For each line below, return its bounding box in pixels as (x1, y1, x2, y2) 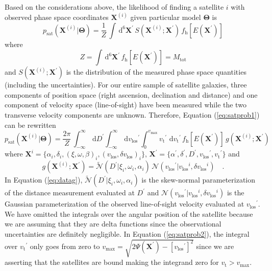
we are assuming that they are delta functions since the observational (5, 218, 221, 229)
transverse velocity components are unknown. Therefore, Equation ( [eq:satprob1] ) (5, 109, 260, 120)
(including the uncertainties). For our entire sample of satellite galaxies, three (5, 79, 247, 90)
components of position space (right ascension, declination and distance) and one (5, 89, 258, 100)
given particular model (130, 12, 201, 22)
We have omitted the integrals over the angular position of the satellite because (5, 208, 253, 219)
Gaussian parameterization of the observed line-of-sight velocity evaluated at (5, 198, 244, 209)
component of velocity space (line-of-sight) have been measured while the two (5, 99, 246, 110)
